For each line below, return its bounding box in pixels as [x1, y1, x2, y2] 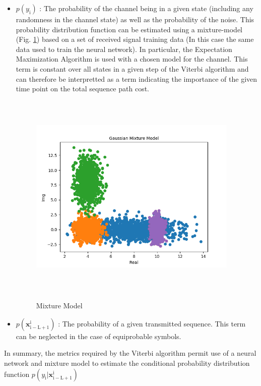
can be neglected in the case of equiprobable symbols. [16, 330, 181, 341]
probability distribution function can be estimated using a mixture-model [16, 24, 242, 34]
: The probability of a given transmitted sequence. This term [58, 318, 246, 328]
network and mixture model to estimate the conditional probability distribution [4, 358, 250, 368]
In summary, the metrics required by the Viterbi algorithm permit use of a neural [4, 348, 256, 358]
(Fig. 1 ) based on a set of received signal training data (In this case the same [16, 34, 254, 44]
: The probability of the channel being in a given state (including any [39, 3, 253, 13]
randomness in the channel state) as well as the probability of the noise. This [16, 14, 254, 24]
